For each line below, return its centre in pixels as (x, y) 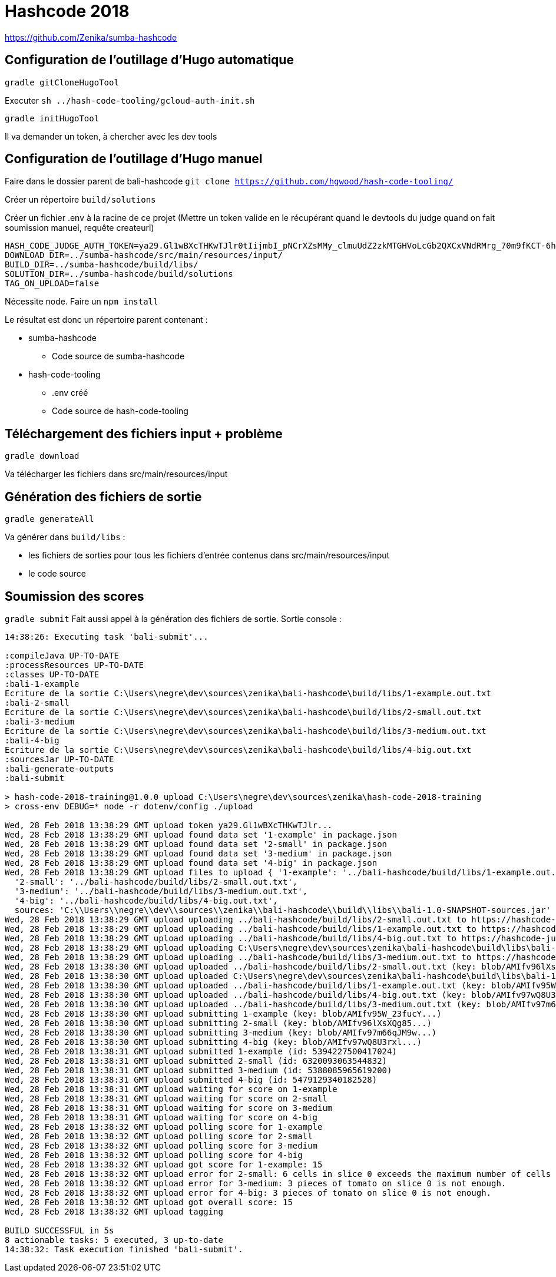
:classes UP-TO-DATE (52, 674)
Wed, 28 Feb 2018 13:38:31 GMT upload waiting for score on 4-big (161, 1117)
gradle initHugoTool (52, 118)
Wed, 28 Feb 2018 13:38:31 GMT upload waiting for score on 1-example (171, 1089)
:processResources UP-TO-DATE (75, 665)
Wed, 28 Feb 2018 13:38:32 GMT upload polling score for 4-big (154, 1155)
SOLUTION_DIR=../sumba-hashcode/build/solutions (119, 274)
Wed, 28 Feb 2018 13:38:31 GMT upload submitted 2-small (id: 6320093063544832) (196, 1061)
